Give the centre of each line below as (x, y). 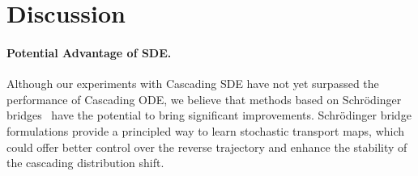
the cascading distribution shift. (85, 163)
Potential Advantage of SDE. (89, 52)
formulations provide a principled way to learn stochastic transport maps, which (206, 130)
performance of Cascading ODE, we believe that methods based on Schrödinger (204, 99)
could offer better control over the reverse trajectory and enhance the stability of (207, 147)
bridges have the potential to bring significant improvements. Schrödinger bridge (209, 115)
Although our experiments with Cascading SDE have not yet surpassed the (193, 84)
